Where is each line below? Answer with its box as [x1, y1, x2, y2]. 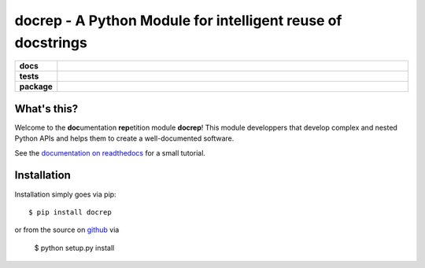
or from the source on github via [14, 225, 120, 235]
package [19, 81, 53, 92]
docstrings [14, 34, 88, 51]
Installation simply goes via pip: [14, 189, 117, 199]
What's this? [14, 102, 79, 116]
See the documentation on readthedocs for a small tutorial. [14, 148, 206, 157]
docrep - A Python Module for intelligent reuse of [14, 12, 342, 29]
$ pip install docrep [28, 207, 112, 216]
